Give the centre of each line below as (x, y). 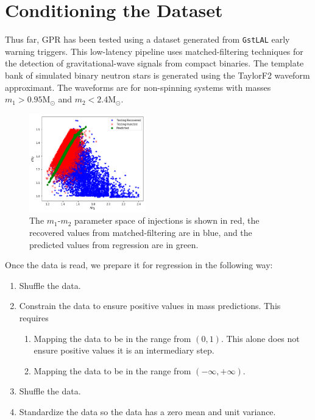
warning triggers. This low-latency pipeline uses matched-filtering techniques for (154, 51)
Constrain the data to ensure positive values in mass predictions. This (150, 306)
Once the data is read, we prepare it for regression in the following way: (139, 265)
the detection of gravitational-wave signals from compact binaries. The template (154, 63)
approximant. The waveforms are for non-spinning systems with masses (138, 87)
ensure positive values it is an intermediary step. (124, 350)
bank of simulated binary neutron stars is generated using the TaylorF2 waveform (157, 75)
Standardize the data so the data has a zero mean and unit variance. (147, 411)
